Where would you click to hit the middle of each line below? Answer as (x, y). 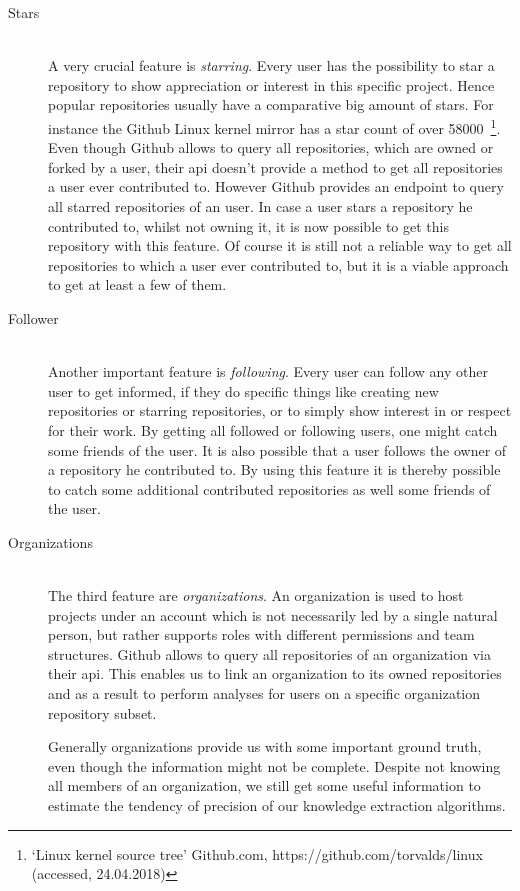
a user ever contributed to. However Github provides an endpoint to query (276, 186)
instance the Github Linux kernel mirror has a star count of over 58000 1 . (274, 126)
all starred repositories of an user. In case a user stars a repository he (260, 206)
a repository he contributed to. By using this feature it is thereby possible (274, 469)
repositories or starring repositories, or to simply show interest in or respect (280, 410)
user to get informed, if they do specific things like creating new (243, 390)
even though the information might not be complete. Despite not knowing (274, 765)
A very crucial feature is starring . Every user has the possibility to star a (271, 65)
